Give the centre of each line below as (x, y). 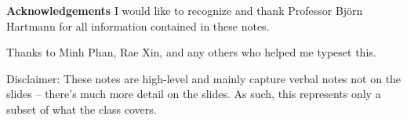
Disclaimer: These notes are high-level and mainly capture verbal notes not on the (204, 78)
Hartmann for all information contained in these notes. (138, 25)
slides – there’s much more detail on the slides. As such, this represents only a (194, 94)
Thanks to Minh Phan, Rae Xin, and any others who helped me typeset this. (191, 52)
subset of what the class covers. (82, 109)
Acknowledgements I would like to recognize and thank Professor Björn (185, 10)
